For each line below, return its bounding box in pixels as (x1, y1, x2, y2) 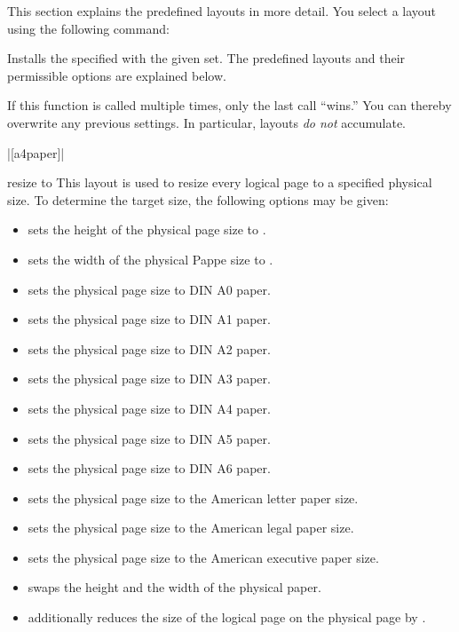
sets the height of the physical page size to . (28, 220, 266, 239)
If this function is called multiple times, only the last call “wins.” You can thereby (7, 96, 452, 115)
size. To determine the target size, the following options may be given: (7, 190, 389, 209)
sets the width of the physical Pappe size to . (28, 249, 273, 268)
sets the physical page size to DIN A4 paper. (28, 399, 271, 417)
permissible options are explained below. (7, 66, 226, 84)
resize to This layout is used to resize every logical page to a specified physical (7, 173, 432, 192)
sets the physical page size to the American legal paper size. (28, 518, 354, 537)
